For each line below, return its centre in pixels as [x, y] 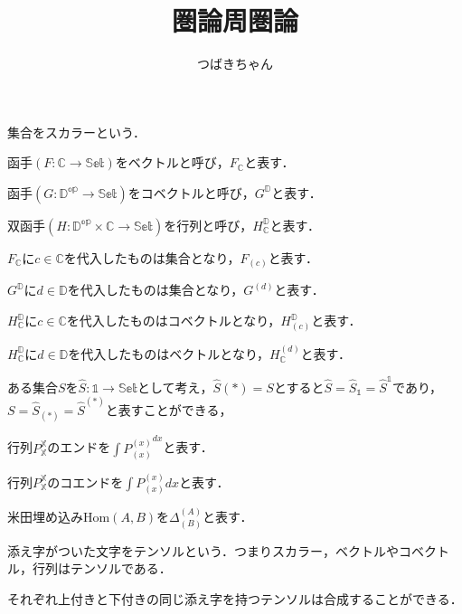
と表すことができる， [169, 410]
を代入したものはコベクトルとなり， [174, 321]
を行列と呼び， [208, 225]
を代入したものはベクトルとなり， [169, 353]
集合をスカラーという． [76, 132]
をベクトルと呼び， [172, 162]
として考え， [175, 387]
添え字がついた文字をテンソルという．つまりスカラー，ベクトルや [203, 550]
